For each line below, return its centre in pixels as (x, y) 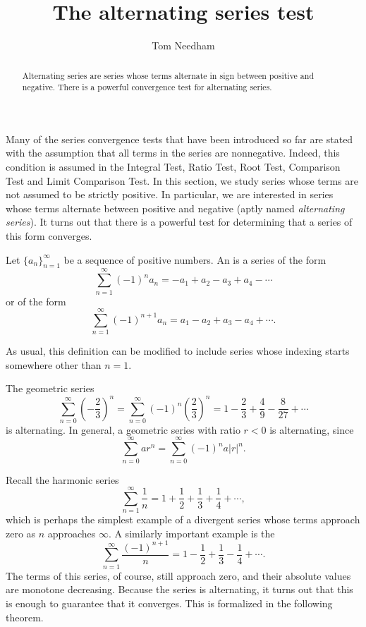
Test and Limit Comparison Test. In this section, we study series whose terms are (182, 180)
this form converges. (49, 235)
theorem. (25, 617)
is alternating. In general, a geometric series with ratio (123, 429)
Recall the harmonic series (62, 479)
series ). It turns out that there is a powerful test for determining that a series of (179, 222)
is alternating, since (312, 429)
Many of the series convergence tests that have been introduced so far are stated (179, 139)
